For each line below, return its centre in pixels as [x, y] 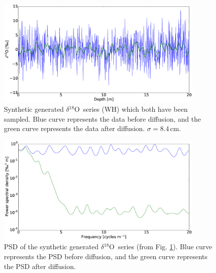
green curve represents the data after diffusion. [74, 128]
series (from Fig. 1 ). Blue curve [165, 247]
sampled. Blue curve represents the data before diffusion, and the [103, 118]
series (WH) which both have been [135, 109]
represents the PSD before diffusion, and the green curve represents [106, 256]
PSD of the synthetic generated [51, 247]
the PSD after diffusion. [40, 266]
